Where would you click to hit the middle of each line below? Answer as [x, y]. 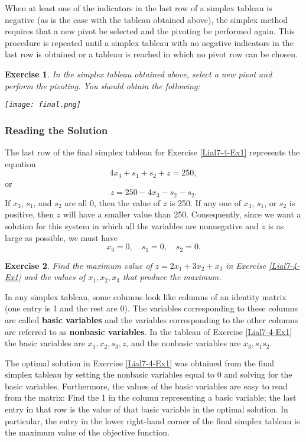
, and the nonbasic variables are [183, 343]
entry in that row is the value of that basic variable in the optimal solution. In [147, 409]
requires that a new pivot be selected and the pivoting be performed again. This [150, 31]
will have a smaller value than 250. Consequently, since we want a [182, 214]
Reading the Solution [56, 130]
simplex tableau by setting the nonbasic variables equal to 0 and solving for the [149, 374]
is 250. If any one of [205, 202]
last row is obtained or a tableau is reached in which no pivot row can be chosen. [151, 54]
